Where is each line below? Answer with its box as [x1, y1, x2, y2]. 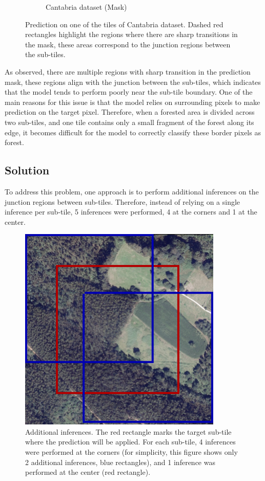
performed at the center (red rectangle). [25, 467, 151, 477]
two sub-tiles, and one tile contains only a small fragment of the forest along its [5, 116, 254, 127]
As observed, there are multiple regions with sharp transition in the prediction [5, 66, 251, 77]
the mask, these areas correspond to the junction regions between [25, 39, 231, 49]
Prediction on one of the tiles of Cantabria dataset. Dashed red [25, 19, 223, 29]
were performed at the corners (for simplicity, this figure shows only [25, 447, 238, 457]
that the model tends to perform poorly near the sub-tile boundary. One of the [5, 86, 253, 97]
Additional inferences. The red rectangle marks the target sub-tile [25, 426, 232, 437]
